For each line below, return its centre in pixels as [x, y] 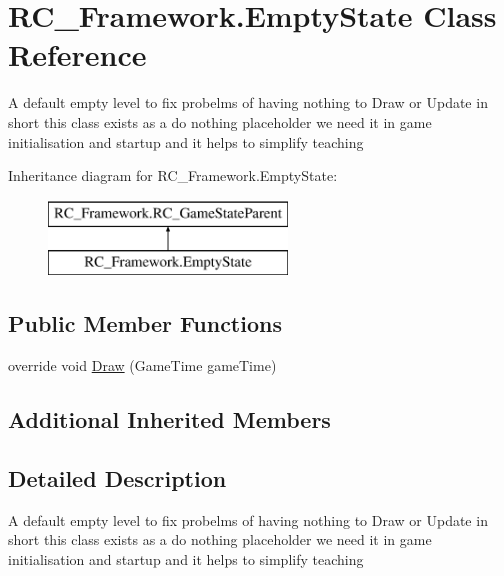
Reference [77, 54]
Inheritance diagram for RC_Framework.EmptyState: [173, 175]
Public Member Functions [145, 323]
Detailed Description [117, 477]
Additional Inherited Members [169, 419]
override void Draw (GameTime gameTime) [142, 365]
